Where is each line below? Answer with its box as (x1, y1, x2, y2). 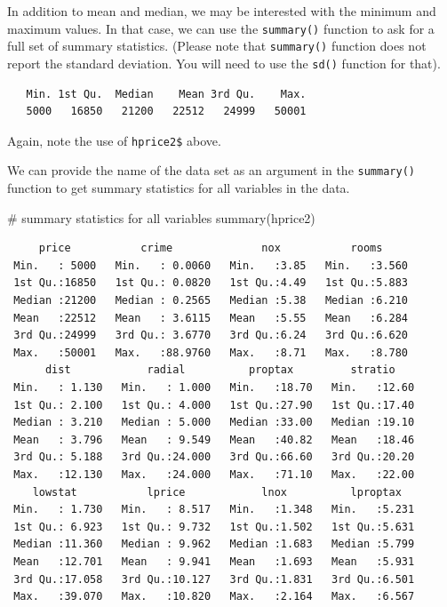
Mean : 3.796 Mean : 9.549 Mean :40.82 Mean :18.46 (13, 433, 415, 446)
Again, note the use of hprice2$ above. (7, 131, 221, 149)
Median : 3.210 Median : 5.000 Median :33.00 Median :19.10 (13, 416, 415, 429)
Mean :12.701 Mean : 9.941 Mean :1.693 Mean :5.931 (13, 555, 415, 568)
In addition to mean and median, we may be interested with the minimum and (7, 2, 436, 20)
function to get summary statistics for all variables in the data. (7, 179, 350, 197)
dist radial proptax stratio (44, 363, 395, 377)
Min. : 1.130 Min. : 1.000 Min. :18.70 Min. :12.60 (13, 381, 415, 394)
